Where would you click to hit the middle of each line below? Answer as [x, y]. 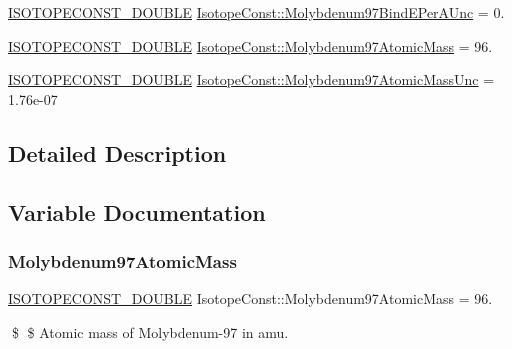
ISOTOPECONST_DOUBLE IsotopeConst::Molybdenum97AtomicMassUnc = [251, 79]
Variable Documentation [137, 211]
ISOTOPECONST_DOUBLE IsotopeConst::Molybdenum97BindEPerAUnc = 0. [256, 12]
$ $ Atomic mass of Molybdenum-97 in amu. [150, 331]
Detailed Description [117, 152]
